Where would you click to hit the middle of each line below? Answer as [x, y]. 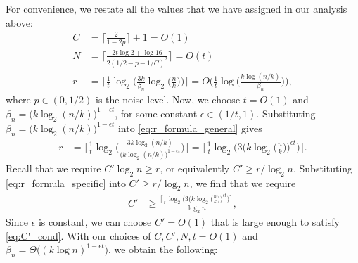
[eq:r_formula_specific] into [66, 182]
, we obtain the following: [163, 249]
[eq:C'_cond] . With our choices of [78, 235]
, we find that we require [243, 182]
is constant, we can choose [95, 222]
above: [19, 22]
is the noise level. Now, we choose [168, 100]
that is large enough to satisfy [275, 222]
